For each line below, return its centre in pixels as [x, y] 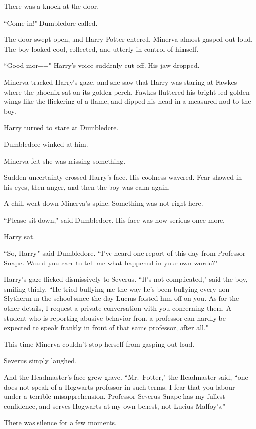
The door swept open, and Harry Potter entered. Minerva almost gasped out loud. [128, 39]
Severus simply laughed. [40, 360]
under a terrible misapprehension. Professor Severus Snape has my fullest [115, 396]
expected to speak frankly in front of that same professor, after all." [106, 327]
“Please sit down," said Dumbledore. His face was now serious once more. [114, 219]
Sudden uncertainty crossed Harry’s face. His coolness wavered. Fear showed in [123, 177]
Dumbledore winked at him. [46, 144]
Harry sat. [19, 236]
